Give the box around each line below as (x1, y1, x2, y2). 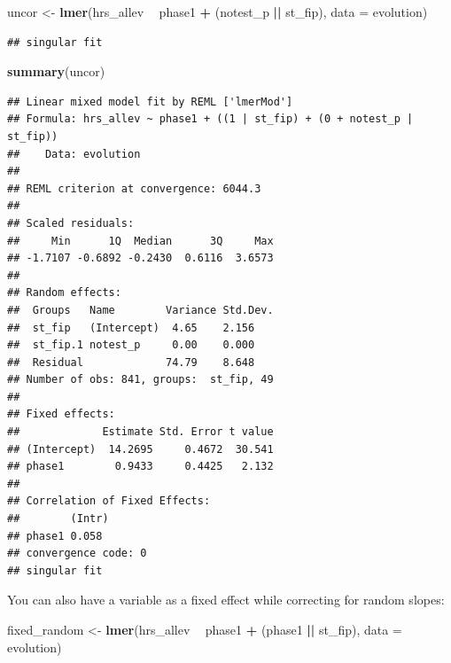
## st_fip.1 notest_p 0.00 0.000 (7, 339, 255, 352)
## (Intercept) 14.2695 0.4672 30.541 (7, 442, 274, 456)
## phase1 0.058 (7, 529, 103, 542)
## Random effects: (7, 286, 121, 300)
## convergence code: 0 (7, 547, 147, 560)
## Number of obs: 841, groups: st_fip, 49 (7, 373, 274, 386)
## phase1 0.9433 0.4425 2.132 (7, 460, 274, 473)
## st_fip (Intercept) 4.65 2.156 (7, 321, 255, 334)
